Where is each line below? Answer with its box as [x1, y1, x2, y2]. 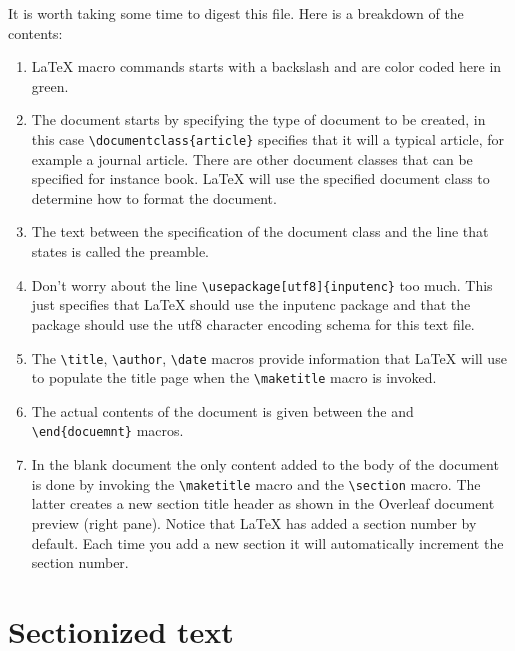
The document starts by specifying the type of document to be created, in [31, 109, 486, 130]
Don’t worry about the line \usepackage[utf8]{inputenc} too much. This [31, 274, 493, 295]
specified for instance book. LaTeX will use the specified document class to [31, 168, 490, 189]
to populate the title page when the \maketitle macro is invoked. [31, 367, 437, 388]
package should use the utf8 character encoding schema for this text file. [31, 313, 475, 334]
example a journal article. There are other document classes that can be [31, 148, 473, 169]
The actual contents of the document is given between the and [31, 400, 414, 421]
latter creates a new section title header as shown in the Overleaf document [31, 493, 495, 514]
